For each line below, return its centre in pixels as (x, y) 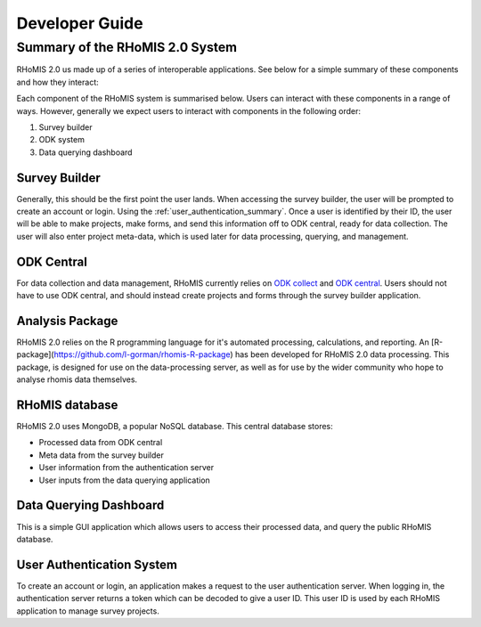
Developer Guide (80, 23)
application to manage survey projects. (88, 611)
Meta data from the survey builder (101, 455)
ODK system (61, 140)
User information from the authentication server (126, 468)
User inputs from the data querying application (125, 480)
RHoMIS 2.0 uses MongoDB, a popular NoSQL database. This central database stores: (175, 427)
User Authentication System (97, 564)
